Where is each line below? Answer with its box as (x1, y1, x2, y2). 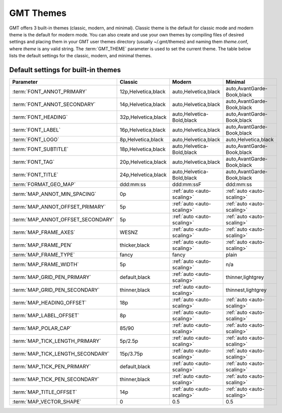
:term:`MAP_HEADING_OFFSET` (12, 299, 87, 306)
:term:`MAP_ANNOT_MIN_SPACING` (12, 191, 97, 198)
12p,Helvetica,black (120, 88, 166, 95)
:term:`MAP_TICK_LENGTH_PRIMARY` (12, 338, 102, 345)
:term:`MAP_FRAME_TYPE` (12, 252, 75, 259)
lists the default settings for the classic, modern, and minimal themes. (9, 53, 152, 59)
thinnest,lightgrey (226, 286, 267, 293)
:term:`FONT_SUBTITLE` (12, 146, 69, 153)
